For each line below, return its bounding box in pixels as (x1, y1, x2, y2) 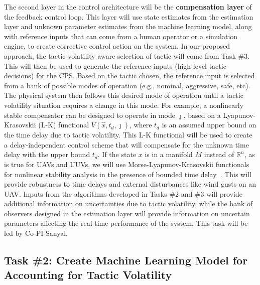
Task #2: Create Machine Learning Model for (4, 252, 248, 268)
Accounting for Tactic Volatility (4, 267, 172, 282)
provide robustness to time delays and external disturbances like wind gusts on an (4, 179, 256, 189)
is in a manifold (145, 149, 193, 160)
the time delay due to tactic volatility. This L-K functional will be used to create (4, 129, 252, 140)
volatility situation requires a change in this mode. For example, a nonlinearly (4, 99, 244, 110)
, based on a (183, 109, 221, 120)
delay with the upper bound (4, 149, 90, 160)
